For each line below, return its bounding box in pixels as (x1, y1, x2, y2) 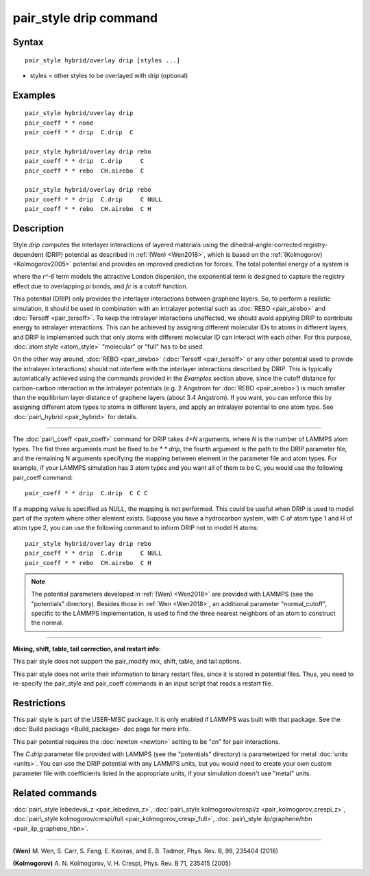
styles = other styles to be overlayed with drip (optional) (29, 71, 188, 79)
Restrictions (12, 697, 66, 709)
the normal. (31, 618, 64, 627)
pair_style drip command (12, 10, 158, 25)
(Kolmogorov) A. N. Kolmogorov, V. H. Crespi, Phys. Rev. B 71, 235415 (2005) (12, 860, 232, 868)
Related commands (12, 787, 97, 799)
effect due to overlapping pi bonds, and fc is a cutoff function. (12, 281, 188, 290)
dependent (12, 250, 44, 258)
